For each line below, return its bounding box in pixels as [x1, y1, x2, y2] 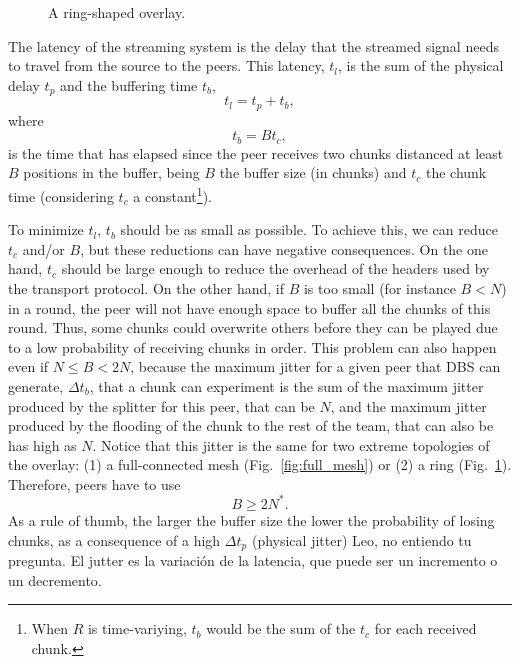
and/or [22, 238, 65, 259]
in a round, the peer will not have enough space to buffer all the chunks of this [8, 297, 491, 318]
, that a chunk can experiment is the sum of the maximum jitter [89, 375, 484, 396]
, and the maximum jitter [330, 395, 487, 416]
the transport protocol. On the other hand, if [8, 277, 285, 298]
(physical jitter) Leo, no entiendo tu [251, 529, 472, 550]
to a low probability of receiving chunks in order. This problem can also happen [8, 336, 497, 357]
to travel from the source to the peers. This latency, [8, 55, 325, 76]
